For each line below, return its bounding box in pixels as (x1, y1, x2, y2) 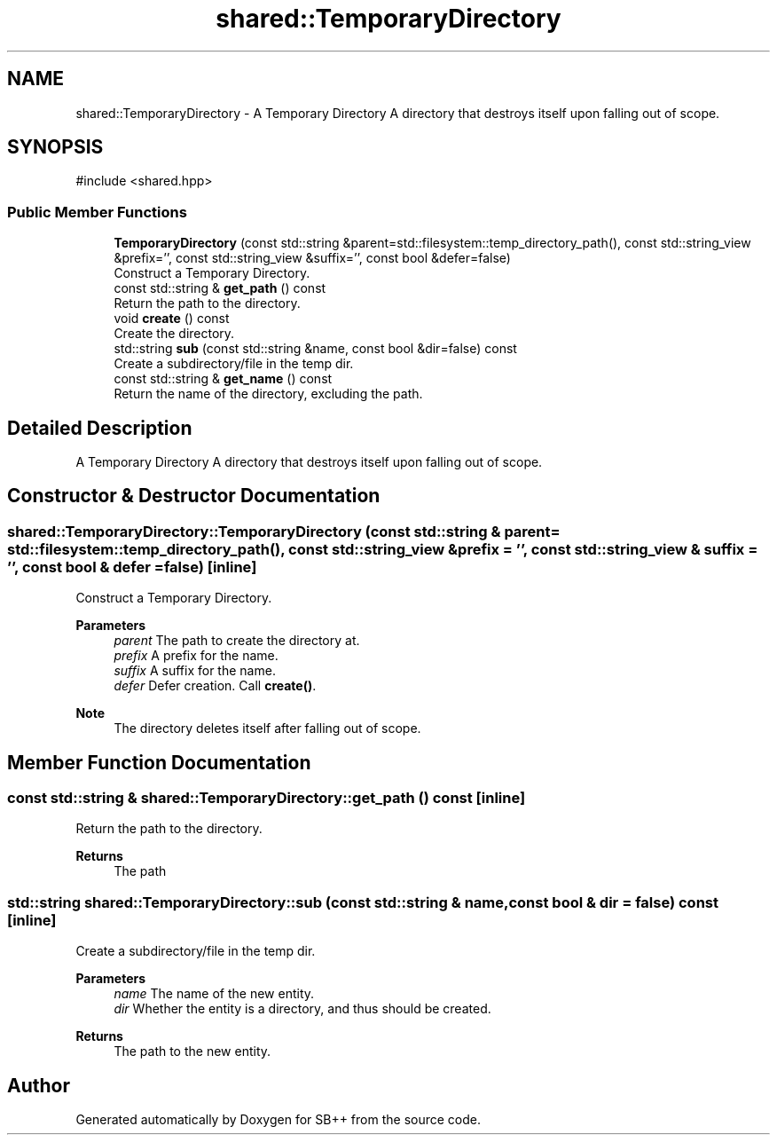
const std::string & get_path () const (114, 280, 326, 296)
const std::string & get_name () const (114, 371, 333, 387)
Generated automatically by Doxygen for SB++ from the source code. (75, 1112, 481, 1128)
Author (7, 1074, 70, 1097)
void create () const (114, 311, 230, 327)
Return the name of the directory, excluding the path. (114, 386, 423, 402)
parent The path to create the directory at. (114, 633, 360, 649)
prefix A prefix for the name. (114, 648, 279, 664)
